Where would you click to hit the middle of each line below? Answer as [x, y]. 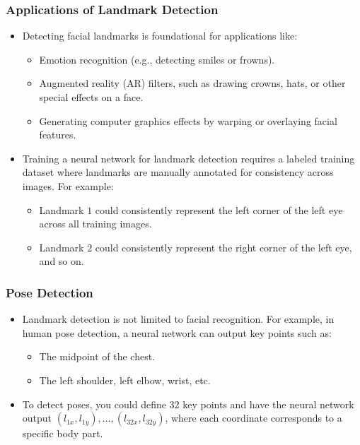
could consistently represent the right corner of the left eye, [223, 247]
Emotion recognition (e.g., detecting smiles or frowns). [157, 59]
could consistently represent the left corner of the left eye [219, 209]
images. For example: [68, 185]
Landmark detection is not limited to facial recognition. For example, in [178, 319]
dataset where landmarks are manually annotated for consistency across [178, 172]
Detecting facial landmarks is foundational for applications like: [160, 36]
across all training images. [95, 224]
